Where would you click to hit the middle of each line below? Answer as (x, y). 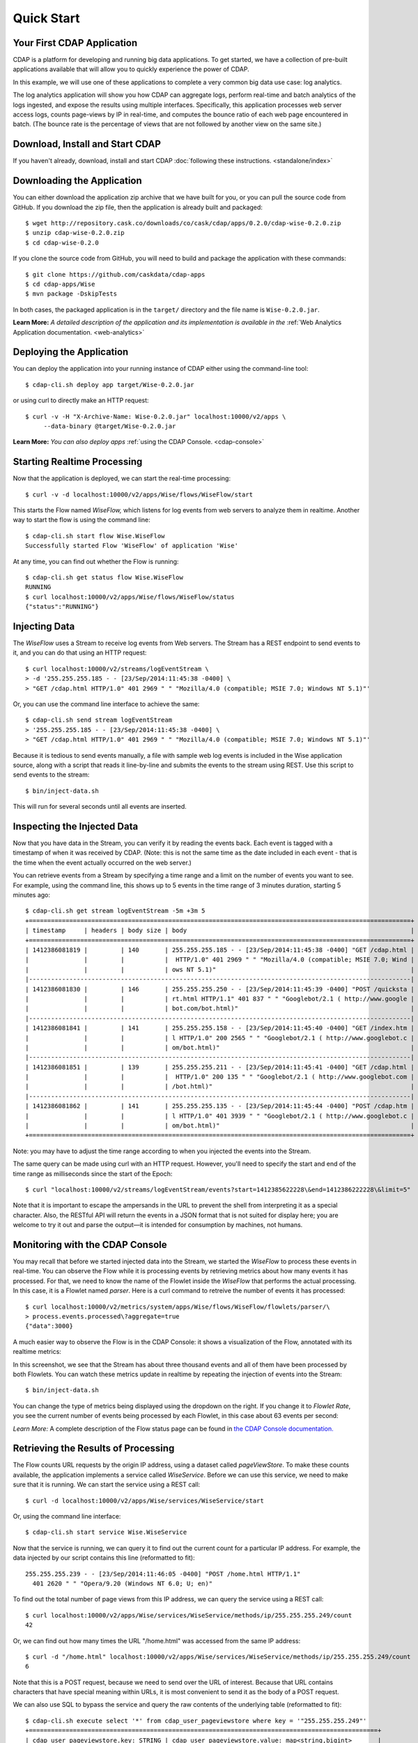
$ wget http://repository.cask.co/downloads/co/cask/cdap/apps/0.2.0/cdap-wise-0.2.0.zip (183, 223)
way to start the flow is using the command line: (82, 520)
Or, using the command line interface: (67, 1516)
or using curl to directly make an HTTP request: (81, 400)
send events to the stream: (51, 775)
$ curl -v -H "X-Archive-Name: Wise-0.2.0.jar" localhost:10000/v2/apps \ (156, 416)
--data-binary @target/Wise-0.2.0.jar (110, 426)
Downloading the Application (77, 181)
